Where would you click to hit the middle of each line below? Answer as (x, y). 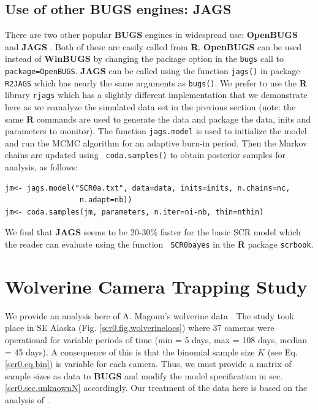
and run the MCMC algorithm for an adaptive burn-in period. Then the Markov (156, 142)
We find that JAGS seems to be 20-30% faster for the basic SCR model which (153, 232)
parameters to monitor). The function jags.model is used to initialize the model (156, 131)
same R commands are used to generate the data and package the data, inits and (158, 119)
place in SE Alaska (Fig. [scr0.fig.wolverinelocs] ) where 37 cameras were (140, 328)
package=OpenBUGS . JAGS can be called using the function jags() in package (153, 71)
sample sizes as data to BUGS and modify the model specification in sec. (144, 375)
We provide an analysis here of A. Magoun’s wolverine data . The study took (150, 315)
